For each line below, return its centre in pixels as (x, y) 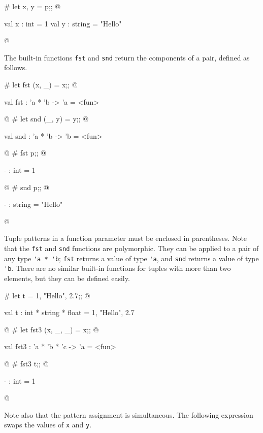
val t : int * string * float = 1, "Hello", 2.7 (69, 312)
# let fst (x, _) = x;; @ (41, 85)
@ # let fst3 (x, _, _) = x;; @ (52, 329)
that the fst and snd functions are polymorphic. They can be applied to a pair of (131, 248)
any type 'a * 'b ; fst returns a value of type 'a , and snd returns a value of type (131, 258)
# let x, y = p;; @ (32, 6)
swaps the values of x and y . (48, 425)
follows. (16, 67)
